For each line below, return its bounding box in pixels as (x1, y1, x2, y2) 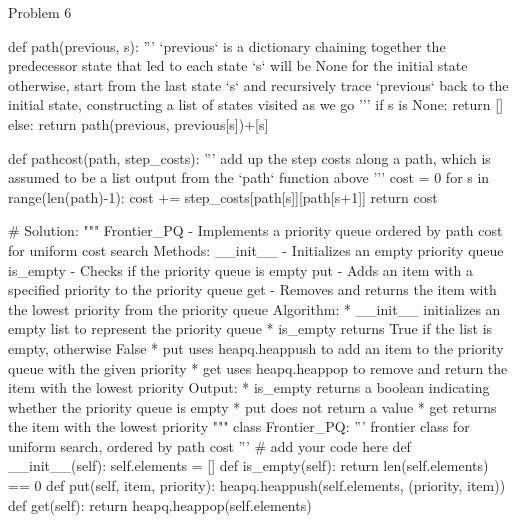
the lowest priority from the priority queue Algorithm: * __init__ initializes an (8, 298, 501, 319)
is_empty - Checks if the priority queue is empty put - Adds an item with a (8, 259, 474, 280)
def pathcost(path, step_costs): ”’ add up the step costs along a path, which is (8, 147, 491, 168)
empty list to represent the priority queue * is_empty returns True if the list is (8, 318, 493, 339)
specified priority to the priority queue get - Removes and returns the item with (8, 279, 497, 300)
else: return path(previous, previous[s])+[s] (8, 113, 269, 134)
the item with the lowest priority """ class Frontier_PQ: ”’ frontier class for (8, 416, 470, 437)
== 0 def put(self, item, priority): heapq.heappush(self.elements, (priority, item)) (8, 475, 506, 496)
